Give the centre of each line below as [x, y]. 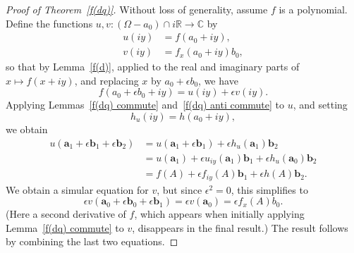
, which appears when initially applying [219, 214]
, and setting [320, 105]
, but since [179, 189]
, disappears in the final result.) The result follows [240, 227]
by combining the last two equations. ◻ [92, 241]
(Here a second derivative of [66, 214]
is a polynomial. [313, 9]
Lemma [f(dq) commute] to [65, 227]
